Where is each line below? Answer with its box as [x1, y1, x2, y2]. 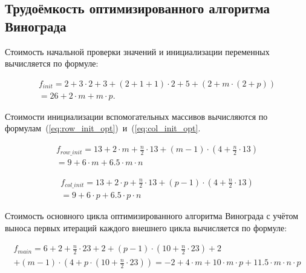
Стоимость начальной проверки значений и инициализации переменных [5, 45, 270, 58]
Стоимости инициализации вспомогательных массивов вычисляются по [5, 110, 268, 122]
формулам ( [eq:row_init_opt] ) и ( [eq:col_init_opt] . [5, 122, 201, 134]
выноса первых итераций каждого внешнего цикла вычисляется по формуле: [5, 221, 287, 234]
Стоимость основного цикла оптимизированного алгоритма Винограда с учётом [5, 209, 299, 222]
